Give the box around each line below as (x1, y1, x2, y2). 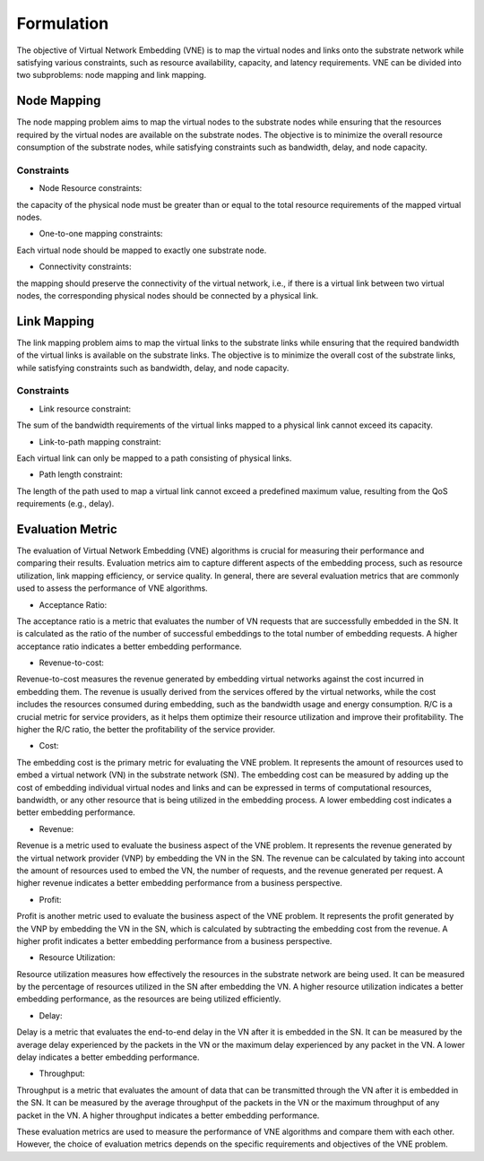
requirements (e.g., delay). (16, 498, 115, 509)
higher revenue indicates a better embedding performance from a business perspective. (16, 878, 342, 888)
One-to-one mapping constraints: (39, 229, 163, 239)
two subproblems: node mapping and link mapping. (16, 70, 206, 81)
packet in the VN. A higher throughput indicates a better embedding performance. (16, 1110, 320, 1121)
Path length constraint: (39, 469, 123, 480)
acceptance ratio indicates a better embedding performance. (16, 641, 242, 652)
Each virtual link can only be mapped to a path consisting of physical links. (16, 453, 292, 464)
